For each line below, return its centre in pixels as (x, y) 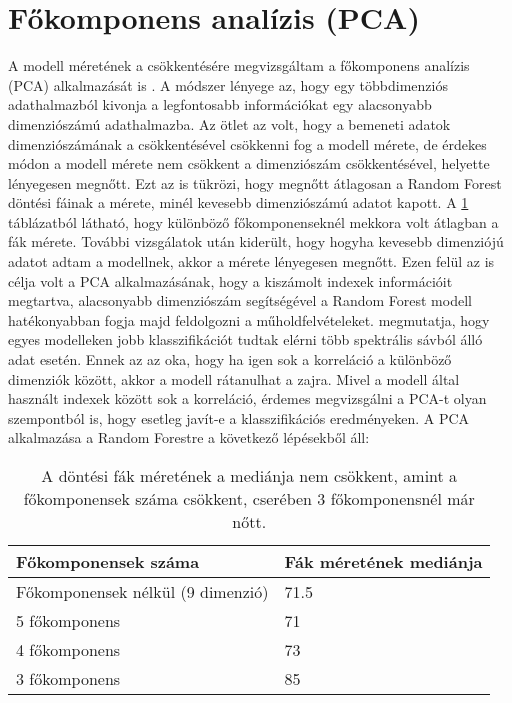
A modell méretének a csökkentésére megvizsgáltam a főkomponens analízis (239, 65)
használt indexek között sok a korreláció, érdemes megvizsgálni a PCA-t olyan (247, 398)
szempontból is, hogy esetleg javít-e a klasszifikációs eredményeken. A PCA (239, 417)
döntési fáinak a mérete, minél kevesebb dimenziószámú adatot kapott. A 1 (238, 202)
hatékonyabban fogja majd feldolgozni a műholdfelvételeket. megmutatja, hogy (249, 319)
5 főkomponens (68, 620)
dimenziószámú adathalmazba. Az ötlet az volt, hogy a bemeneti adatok (229, 123)
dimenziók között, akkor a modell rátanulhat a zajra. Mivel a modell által (234, 378)
